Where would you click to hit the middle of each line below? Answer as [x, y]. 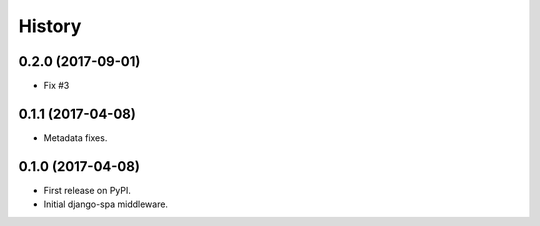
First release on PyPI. [87, 190]
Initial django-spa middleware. [106, 204]
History [50, 26]
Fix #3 [56, 86]
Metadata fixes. [75, 137]
